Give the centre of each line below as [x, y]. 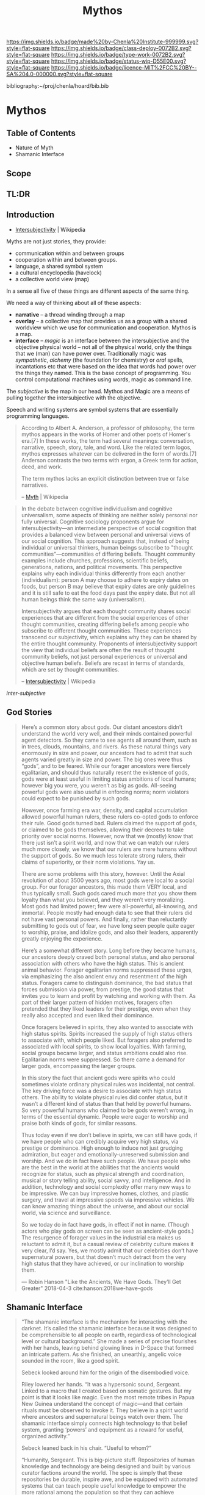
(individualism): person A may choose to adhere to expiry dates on [105, 579]
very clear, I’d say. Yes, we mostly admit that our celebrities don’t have [110, 1250]
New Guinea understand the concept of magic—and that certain [102, 1404]
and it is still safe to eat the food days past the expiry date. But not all [108, 593]
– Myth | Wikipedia [45, 497]
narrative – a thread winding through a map [70, 314]
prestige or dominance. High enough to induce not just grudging [102, 1148]
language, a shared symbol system [59, 266]
